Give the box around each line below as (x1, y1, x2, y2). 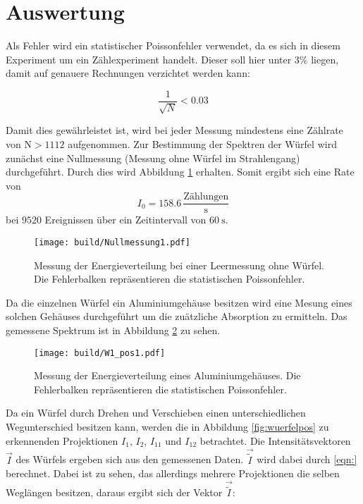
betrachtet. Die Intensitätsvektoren (199, 433, 351, 448)
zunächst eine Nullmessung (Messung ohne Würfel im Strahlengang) (6, 150, 300, 165)
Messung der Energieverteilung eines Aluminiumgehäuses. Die (34, 368, 301, 383)
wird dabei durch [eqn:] (257, 452, 357, 467)
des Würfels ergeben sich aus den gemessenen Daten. (16, 452, 244, 467)
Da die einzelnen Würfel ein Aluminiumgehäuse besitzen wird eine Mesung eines (6, 295, 352, 309)
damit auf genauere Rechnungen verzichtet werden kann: (6, 66, 250, 80)
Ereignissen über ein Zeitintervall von (44, 212, 207, 227)
